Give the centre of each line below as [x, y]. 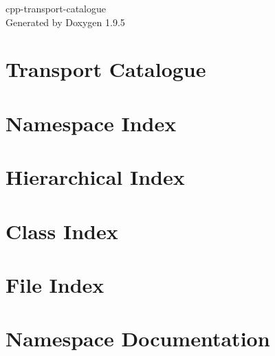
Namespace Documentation [138, 338]
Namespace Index [91, 123]
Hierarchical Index [95, 177]
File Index [55, 284]
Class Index [62, 231]
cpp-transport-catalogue [56, 8]
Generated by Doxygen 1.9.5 [65, 22]
